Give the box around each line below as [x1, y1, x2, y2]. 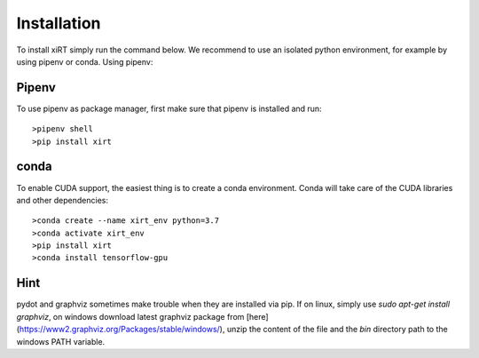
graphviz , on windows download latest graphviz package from [16, 311, 245, 322]
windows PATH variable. [16, 336, 106, 346]
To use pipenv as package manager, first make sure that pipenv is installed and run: [16, 103, 323, 114]
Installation [16, 13, 101, 33]
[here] [246, 311, 270, 322]
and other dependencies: [16, 195, 108, 205]
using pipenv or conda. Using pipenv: [16, 56, 153, 67]
